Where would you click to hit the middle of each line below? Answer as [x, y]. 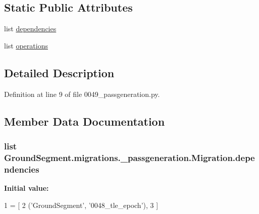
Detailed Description [59, 72]
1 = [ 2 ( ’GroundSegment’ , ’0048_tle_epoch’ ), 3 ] [81, 205]
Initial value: [27, 188]
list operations [26, 45]
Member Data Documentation [85, 121]
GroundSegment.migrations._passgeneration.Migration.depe [129, 157]
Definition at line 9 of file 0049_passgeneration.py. [82, 94]
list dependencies [30, 29]
